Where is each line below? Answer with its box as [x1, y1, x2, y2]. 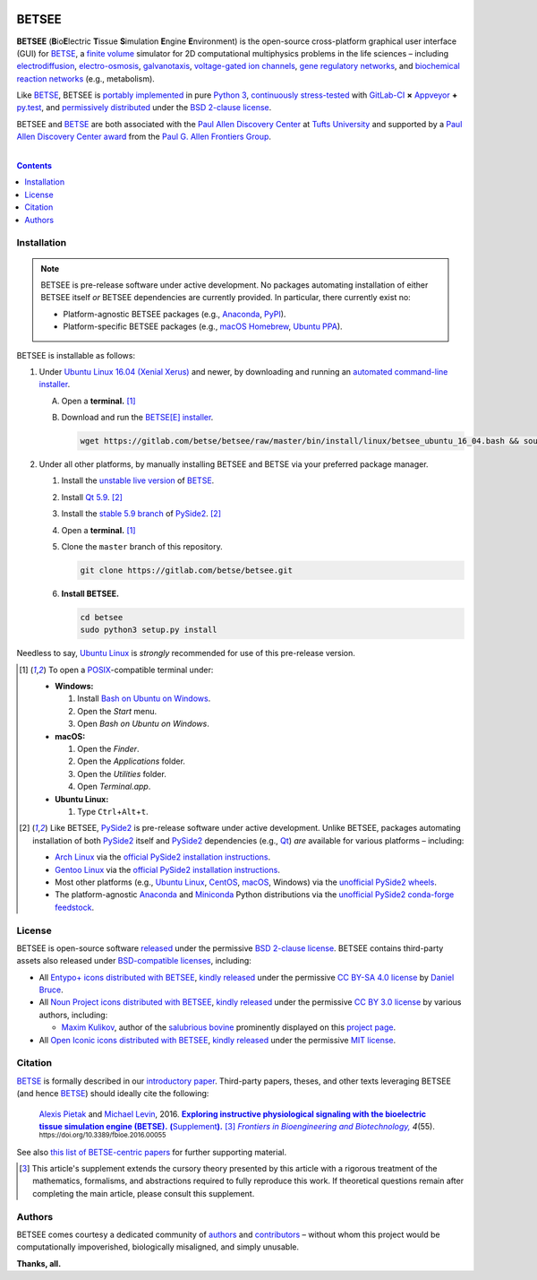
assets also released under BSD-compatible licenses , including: [16, 956, 252, 966]
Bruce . [38, 984, 64, 995]
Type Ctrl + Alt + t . [77, 807, 149, 817]
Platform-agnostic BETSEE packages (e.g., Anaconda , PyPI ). [63, 308, 286, 319]
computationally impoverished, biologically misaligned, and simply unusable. [16, 1241, 300, 1252]
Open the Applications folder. [77, 756, 185, 766]
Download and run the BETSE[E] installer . [61, 412, 214, 423]
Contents [16, 160, 53, 171]
